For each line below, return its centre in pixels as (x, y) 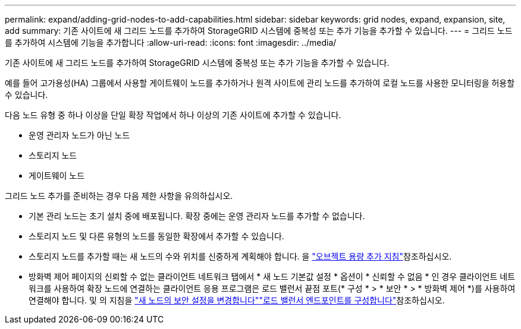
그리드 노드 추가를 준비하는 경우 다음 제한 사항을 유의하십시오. (119, 196)
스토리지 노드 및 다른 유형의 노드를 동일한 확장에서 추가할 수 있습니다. (156, 236)
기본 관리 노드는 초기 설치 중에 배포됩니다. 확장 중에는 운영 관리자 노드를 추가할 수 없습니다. (197, 216)
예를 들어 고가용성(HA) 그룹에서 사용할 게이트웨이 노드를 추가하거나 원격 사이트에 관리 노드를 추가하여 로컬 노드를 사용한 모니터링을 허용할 (260, 83)
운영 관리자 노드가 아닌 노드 (79, 135)
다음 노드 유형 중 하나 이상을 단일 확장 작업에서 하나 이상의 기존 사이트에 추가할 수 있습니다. (173, 115)
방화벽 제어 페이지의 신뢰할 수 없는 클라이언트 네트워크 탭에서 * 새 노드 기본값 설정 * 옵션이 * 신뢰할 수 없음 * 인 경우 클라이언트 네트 (272, 276)
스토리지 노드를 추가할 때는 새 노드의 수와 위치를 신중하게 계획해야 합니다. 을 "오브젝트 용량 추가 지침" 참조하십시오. (240, 256)
